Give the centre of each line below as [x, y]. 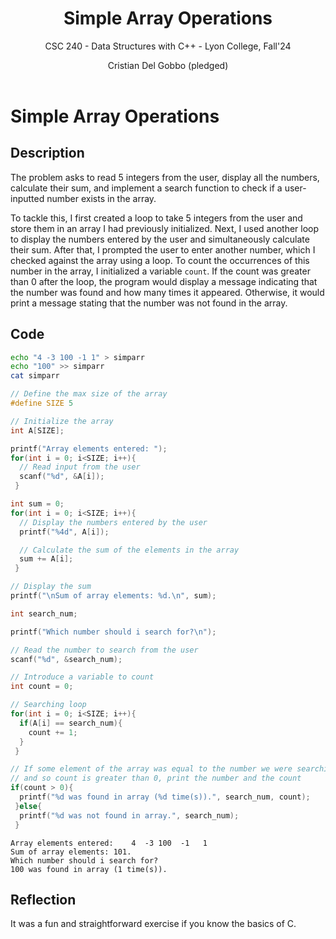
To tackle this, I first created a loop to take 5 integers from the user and [156, 218]
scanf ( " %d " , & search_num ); [66, 659]
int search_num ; [44, 613]
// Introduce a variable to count [82, 677]
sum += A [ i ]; [46, 559]
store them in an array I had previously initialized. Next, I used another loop [165, 228]
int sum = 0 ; [37, 504]
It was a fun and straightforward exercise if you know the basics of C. [153, 924]
